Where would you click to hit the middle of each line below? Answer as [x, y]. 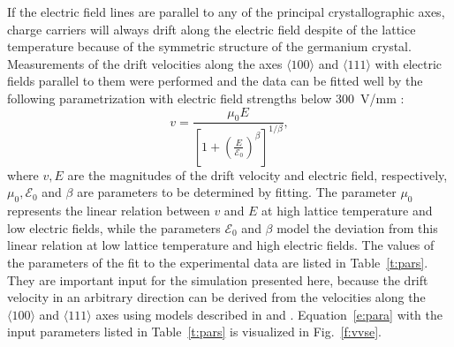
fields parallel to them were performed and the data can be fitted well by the [215, 81]
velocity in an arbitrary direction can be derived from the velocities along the [216, 297]
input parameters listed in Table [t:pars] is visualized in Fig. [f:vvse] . [194, 332]
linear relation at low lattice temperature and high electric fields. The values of [221, 245]
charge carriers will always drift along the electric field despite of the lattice [212, 29]
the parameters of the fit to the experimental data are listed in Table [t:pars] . [218, 262]
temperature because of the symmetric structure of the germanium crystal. [209, 46]
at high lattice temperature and [347, 211]
